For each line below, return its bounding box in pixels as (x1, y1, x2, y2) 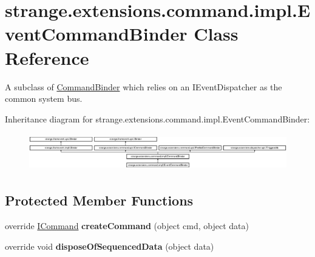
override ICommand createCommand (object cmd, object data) (5, 219, 249, 232)
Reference (5, 45, 89, 70)
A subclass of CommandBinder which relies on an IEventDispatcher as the (5, 80, 282, 93)
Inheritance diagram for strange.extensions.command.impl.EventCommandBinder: (5, 112, 310, 125)
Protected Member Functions (5, 191, 194, 210)
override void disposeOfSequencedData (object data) (5, 239, 214, 252)
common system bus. (5, 92, 83, 105)
